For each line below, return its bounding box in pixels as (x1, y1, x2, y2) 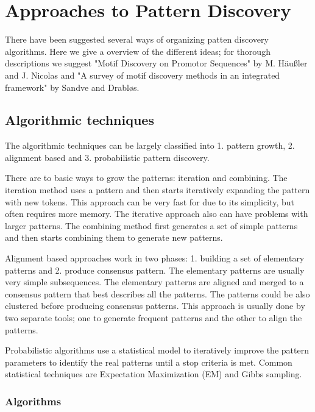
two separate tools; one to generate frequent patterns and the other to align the (5, 311, 302, 324)
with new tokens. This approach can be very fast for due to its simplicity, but (5, 195, 294, 208)
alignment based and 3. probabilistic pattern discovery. (5, 151, 210, 163)
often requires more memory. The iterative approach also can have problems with (5, 207, 308, 220)
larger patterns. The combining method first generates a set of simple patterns (5, 219, 298, 232)
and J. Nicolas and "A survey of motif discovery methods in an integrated (5, 68, 280, 81)
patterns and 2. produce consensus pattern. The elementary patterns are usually (5, 263, 305, 276)
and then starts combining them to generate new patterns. (5, 231, 223, 244)
